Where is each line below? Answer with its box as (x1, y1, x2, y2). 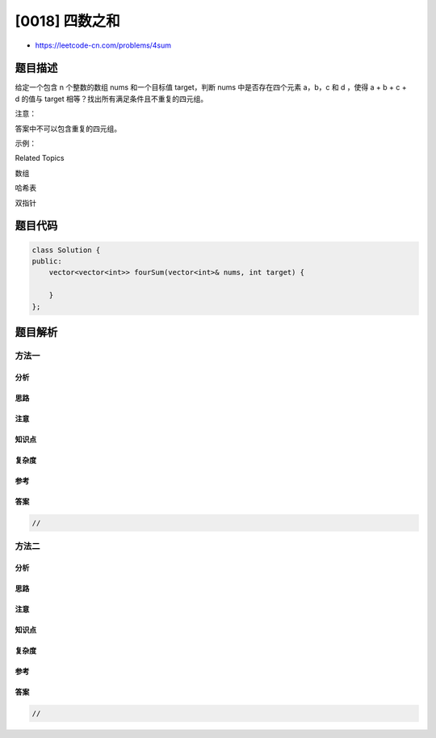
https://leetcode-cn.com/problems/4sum (35, 40, 172, 50)
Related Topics (15, 154, 65, 163)
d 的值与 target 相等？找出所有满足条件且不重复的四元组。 (15, 94, 208, 103)
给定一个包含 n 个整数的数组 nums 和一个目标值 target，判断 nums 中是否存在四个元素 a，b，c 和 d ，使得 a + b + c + (15, 82, 407, 92)
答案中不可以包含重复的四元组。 (15, 124, 121, 133)
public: (31, 256, 62, 266)
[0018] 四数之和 (15, 12, 120, 30)
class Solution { (31, 245, 101, 255)
